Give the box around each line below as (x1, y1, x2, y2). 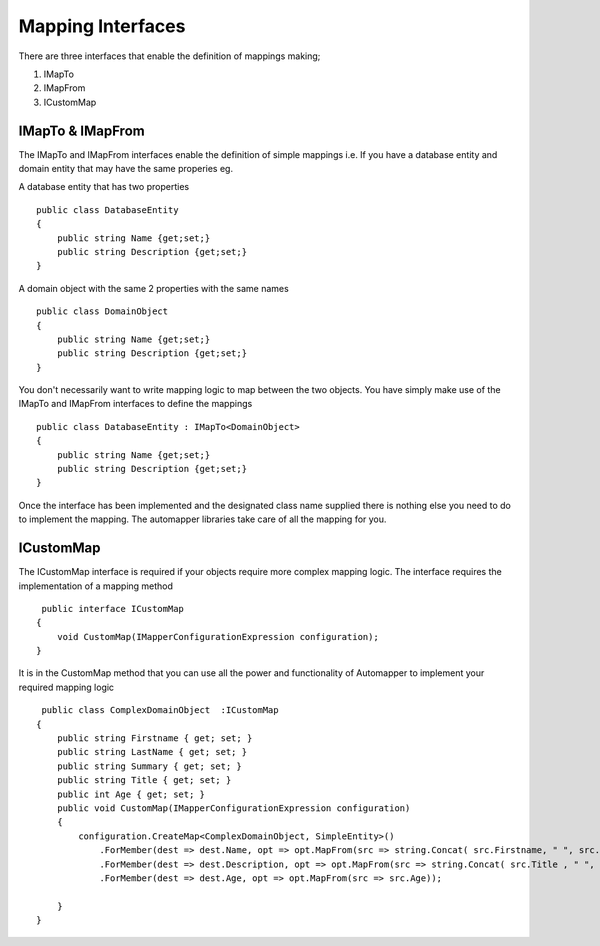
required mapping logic (18, 681, 115, 693)
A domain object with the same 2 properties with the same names (18, 282, 289, 294)
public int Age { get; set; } (56, 788, 205, 800)
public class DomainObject (36, 306, 169, 317)
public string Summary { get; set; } (56, 760, 242, 772)
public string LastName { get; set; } (56, 746, 248, 758)
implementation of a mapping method (18, 580, 174, 592)
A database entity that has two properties (18, 181, 190, 193)
